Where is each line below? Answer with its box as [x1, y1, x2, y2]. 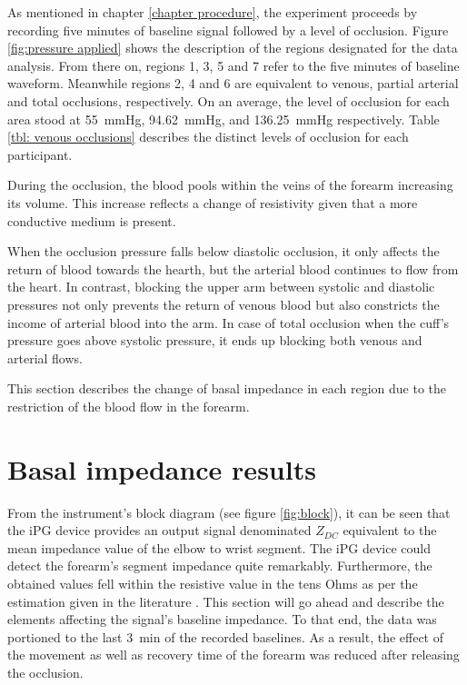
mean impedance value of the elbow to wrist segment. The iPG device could [7, 538, 431, 557]
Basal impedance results [7, 450, 316, 487]
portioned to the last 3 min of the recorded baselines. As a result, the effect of [7, 627, 444, 646]
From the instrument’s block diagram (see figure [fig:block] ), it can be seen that [7, 502, 451, 521]
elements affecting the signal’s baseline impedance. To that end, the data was [7, 610, 437, 629]
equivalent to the [343, 521, 437, 540]
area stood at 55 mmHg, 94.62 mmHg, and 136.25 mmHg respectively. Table [7, 109, 440, 128]
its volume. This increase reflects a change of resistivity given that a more [7, 193, 418, 212]
